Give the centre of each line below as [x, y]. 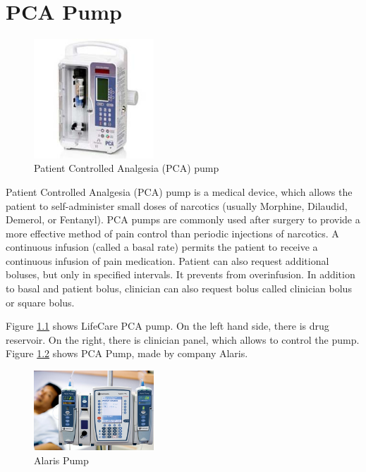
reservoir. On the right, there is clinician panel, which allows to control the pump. [183, 339]
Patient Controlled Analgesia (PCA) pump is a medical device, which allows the [179, 191]
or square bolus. [40, 302]
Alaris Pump [61, 460]
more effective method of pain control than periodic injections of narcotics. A [172, 233]
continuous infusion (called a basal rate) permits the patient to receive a [162, 247]
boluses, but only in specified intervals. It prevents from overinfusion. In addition [181, 274]
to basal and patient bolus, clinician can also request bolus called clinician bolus [179, 288]
